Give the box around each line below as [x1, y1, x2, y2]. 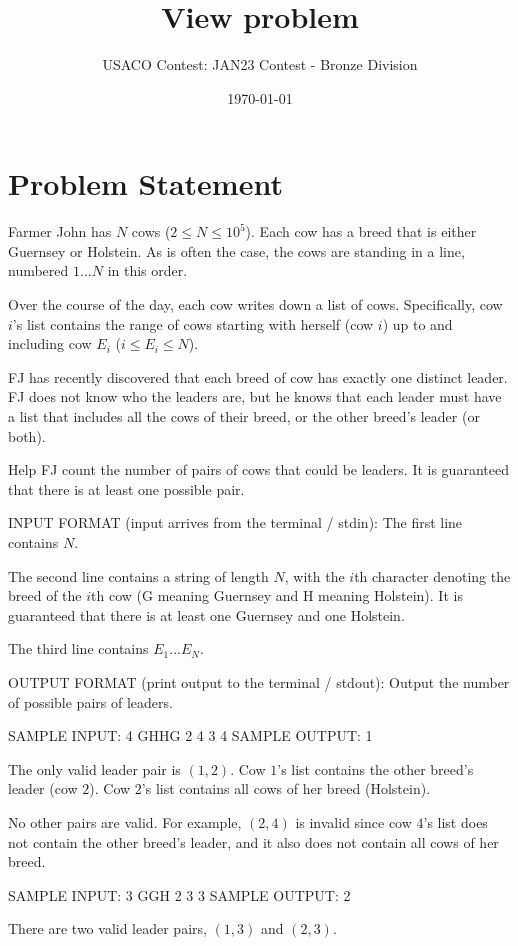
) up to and [382, 313, 453, 334]
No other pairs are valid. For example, [8, 811, 242, 832]
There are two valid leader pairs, [8, 918, 207, 939]
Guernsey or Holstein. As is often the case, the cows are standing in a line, [8, 240, 465, 261]
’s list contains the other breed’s [277, 758, 474, 779]
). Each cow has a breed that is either [245, 221, 477, 242]
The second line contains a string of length [8, 565, 269, 586]
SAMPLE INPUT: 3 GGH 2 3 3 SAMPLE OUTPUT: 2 [8, 884, 351, 905]
